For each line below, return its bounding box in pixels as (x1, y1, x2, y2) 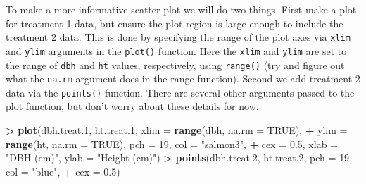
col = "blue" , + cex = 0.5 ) (6, 164, 120, 178)
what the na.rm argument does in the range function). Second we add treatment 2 (6, 71, 360, 86)
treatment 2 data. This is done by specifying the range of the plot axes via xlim (6, 30, 351, 44)
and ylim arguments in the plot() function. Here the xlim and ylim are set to (6, 43, 347, 58)
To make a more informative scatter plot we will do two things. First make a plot (6, 2, 357, 16)
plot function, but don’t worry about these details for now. (6, 99, 259, 114)
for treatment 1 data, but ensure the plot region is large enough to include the (6, 16, 343, 30)
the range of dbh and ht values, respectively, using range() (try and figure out (6, 57, 345, 72)
